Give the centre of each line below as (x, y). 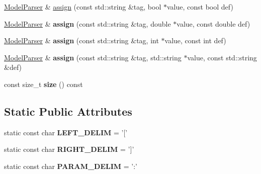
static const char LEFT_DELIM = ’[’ (66, 132)
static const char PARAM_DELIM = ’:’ (71, 166)
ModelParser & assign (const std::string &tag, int (81, 40)
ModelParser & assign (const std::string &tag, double (88, 23)
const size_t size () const (43, 84)
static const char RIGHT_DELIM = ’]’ (69, 149)
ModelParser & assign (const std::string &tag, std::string (93, 57)
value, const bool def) (200, 7)
